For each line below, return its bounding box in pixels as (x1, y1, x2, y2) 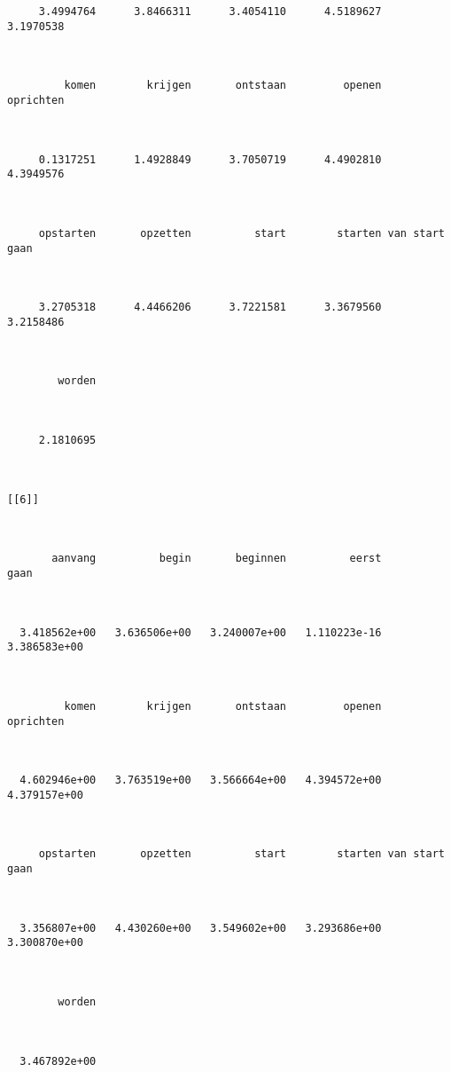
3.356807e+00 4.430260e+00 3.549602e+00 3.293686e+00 (19, 921, 382, 934)
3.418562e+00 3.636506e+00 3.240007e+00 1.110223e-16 (19, 626, 382, 639)
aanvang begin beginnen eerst (51, 552, 382, 565)
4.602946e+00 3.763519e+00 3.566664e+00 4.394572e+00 (19, 774, 382, 787)
